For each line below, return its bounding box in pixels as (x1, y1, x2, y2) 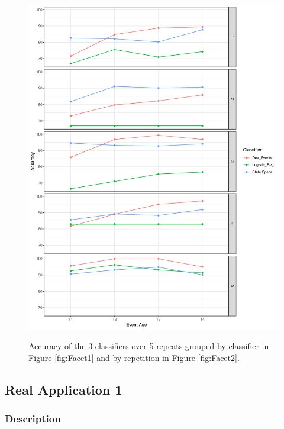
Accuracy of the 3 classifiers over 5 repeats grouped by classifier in (28, 340, 269, 352)
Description (5, 411, 61, 426)
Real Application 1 (5, 380, 122, 399)
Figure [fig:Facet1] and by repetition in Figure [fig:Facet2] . (28, 351, 240, 364)
